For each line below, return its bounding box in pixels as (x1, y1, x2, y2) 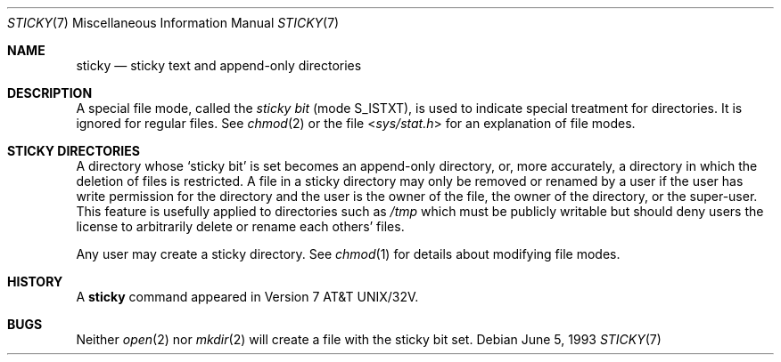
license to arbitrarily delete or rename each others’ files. (76, 219, 405, 234)
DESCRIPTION (7, 85, 93, 101)
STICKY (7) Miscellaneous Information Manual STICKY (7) (7, 15, 340, 30)
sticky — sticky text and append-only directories (76, 58, 362, 73)
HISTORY (7, 274, 63, 289)
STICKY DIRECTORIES (7, 143, 140, 158)
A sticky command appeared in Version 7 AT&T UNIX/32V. (76, 289, 419, 304)
